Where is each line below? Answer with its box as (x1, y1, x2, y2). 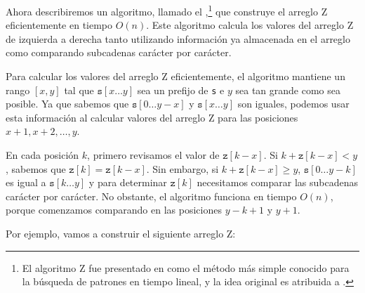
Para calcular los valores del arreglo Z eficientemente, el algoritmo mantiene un (6, 69, 345, 84)
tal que (64, 82, 94, 97)
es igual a (6, 175, 46, 190)
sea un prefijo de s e (137, 82, 225, 97)
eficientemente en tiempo (6, 18, 113, 32)
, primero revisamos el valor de (87, 148, 220, 162)
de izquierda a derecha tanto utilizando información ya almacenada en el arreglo (6, 31, 350, 46)
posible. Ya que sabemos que (6, 96, 129, 111)
